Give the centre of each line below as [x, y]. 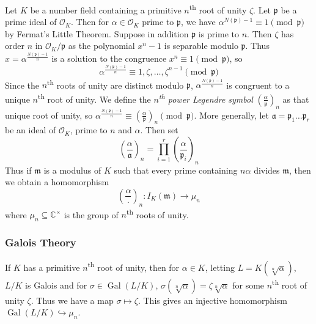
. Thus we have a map [72, 300]
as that [296, 99]
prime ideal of [31, 22]
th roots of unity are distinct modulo [116, 84]
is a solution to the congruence [109, 58]
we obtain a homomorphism [57, 182]
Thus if [18, 170]
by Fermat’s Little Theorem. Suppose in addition [97, 33]
